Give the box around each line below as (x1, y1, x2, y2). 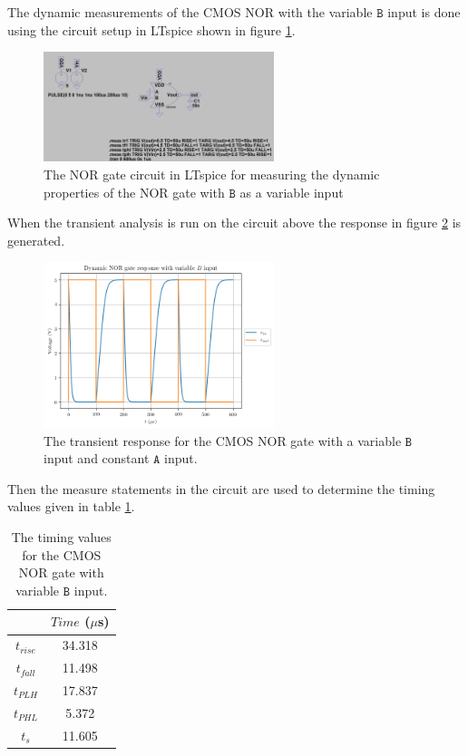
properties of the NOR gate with (44, 182, 225, 201)
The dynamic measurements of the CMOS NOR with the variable (7, 3, 373, 21)
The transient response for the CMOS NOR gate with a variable (44, 431, 402, 450)
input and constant (44, 449, 150, 468)
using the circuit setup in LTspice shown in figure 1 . (7, 20, 296, 39)
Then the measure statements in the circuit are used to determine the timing (7, 479, 435, 498)
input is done (387, 3, 461, 21)
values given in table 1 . (7, 497, 135, 516)
